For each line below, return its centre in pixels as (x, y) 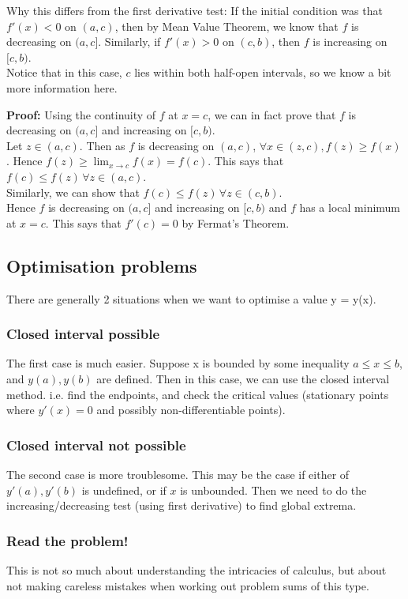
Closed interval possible (83, 334)
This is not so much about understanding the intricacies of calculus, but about (197, 569)
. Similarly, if (129, 41)
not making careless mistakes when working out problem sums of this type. (188, 585)
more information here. (62, 87)
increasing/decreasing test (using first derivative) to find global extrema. (182, 505)
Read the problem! (67, 540)
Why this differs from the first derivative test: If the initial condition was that (195, 10)
